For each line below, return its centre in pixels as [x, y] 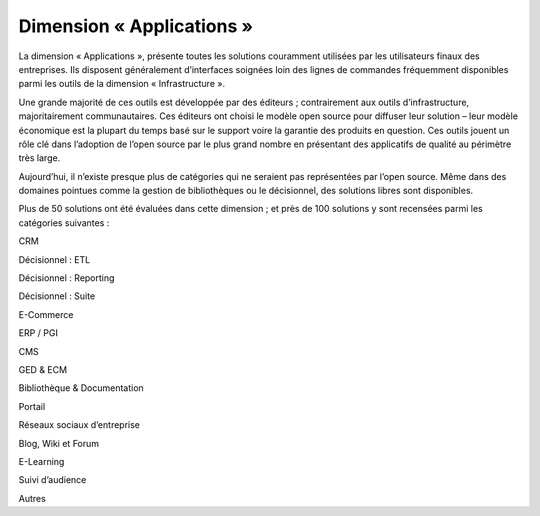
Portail [32, 406]
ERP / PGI [38, 333]
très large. [39, 158]
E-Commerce [46, 314]
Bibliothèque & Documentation [81, 388]
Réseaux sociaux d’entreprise [79, 425]
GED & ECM [43, 369]
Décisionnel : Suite [57, 296]
